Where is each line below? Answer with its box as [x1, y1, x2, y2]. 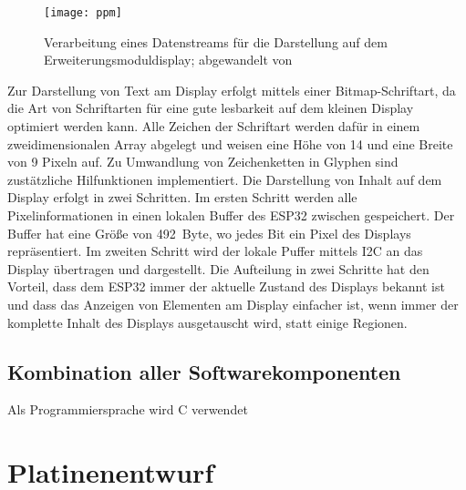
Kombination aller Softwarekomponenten [7, 357, 401, 385]
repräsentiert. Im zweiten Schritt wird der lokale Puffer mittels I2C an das [7, 241, 423, 260]
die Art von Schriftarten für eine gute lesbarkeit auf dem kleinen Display [7, 98, 414, 117]
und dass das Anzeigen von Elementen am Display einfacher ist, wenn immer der [7, 294, 459, 313]
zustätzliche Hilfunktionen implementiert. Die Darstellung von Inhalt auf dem [7, 169, 442, 189]
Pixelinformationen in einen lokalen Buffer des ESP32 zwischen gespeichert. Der [7, 206, 455, 224]
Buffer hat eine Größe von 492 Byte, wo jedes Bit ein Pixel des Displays [7, 223, 411, 242]
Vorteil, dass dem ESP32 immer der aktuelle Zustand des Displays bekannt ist [7, 277, 445, 296]
